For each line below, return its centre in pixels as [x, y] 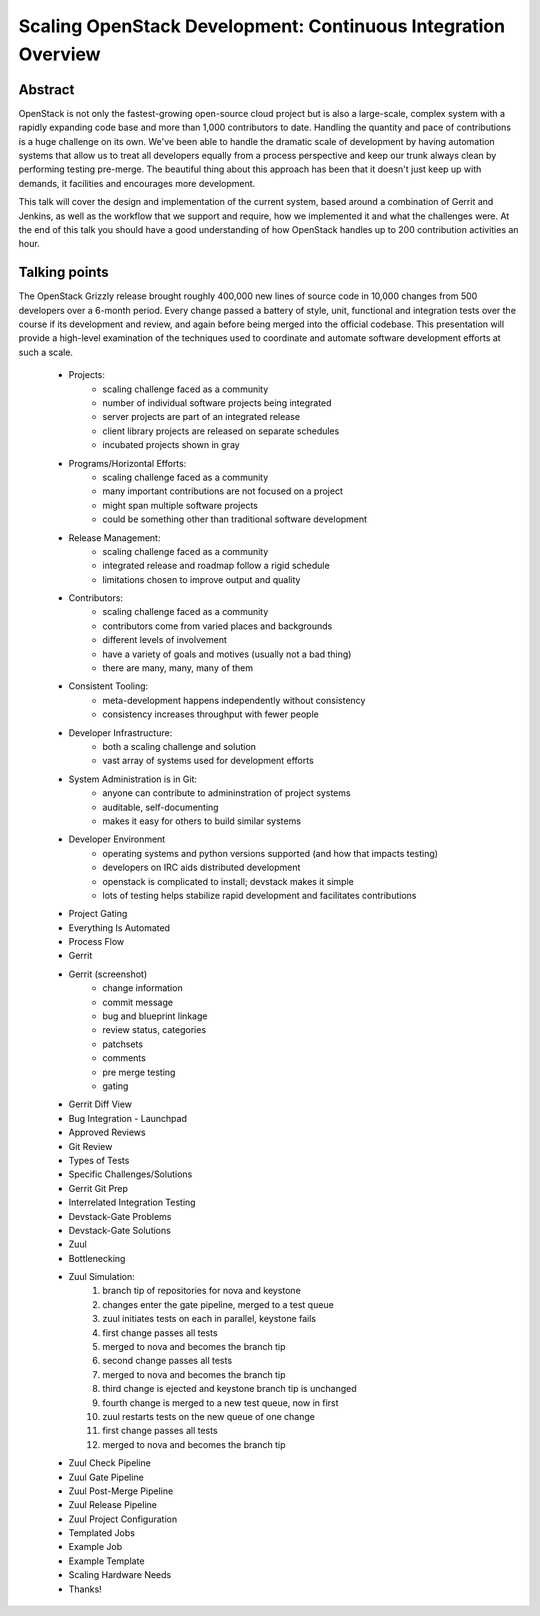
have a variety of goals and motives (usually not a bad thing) [227, 654]
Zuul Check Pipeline [110, 1463]
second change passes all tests [167, 1361]
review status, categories [154, 1030]
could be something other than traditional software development [235, 519]
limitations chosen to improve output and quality [201, 579]
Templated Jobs [101, 1533]
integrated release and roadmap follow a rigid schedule [216, 566]
